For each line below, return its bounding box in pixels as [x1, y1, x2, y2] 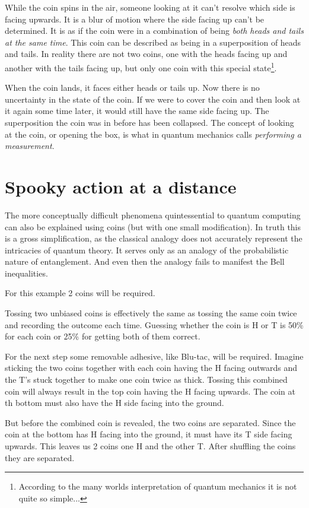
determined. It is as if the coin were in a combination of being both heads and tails [5, 24, 304, 37]
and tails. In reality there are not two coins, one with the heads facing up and [5, 47, 288, 60]
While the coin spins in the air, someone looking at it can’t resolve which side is [5, 1, 295, 13]
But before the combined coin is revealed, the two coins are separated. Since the [5, 416, 296, 428]
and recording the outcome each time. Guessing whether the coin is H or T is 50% [5, 318, 304, 331]
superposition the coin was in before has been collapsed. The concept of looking [5, 116, 294, 128]
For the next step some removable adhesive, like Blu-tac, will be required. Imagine [5, 350, 304, 362]
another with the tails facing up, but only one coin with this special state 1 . [5, 59, 277, 74]
